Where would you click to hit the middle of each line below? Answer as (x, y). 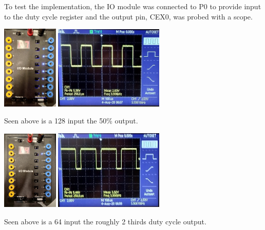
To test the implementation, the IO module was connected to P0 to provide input (133, 6)
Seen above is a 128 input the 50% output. (71, 121)
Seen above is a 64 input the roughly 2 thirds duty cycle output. (105, 221)
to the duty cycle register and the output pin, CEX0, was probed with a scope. (128, 16)
